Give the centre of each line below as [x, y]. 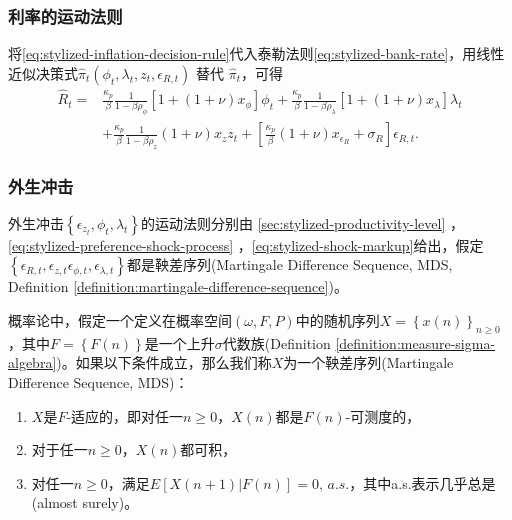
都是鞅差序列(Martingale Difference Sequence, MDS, [289, 264]
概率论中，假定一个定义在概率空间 [120, 320]
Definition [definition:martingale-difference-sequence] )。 [178, 286]
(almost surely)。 [85, 502]
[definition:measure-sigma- [415, 342]
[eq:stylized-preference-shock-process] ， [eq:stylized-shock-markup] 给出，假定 [246, 244]
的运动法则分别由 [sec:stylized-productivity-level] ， [303, 222]
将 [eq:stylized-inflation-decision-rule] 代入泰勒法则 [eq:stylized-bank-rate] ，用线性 [256, 53]
